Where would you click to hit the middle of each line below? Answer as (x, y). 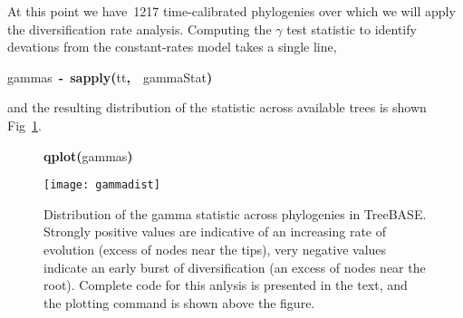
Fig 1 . (24, 125)
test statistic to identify (352, 29)
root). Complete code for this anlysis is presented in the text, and (226, 285)
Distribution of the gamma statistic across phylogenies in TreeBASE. (235, 213)
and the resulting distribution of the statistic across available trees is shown (217, 107)
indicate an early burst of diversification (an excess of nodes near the (235, 267)
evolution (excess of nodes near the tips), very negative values (215, 249)
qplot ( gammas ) (88, 155)
